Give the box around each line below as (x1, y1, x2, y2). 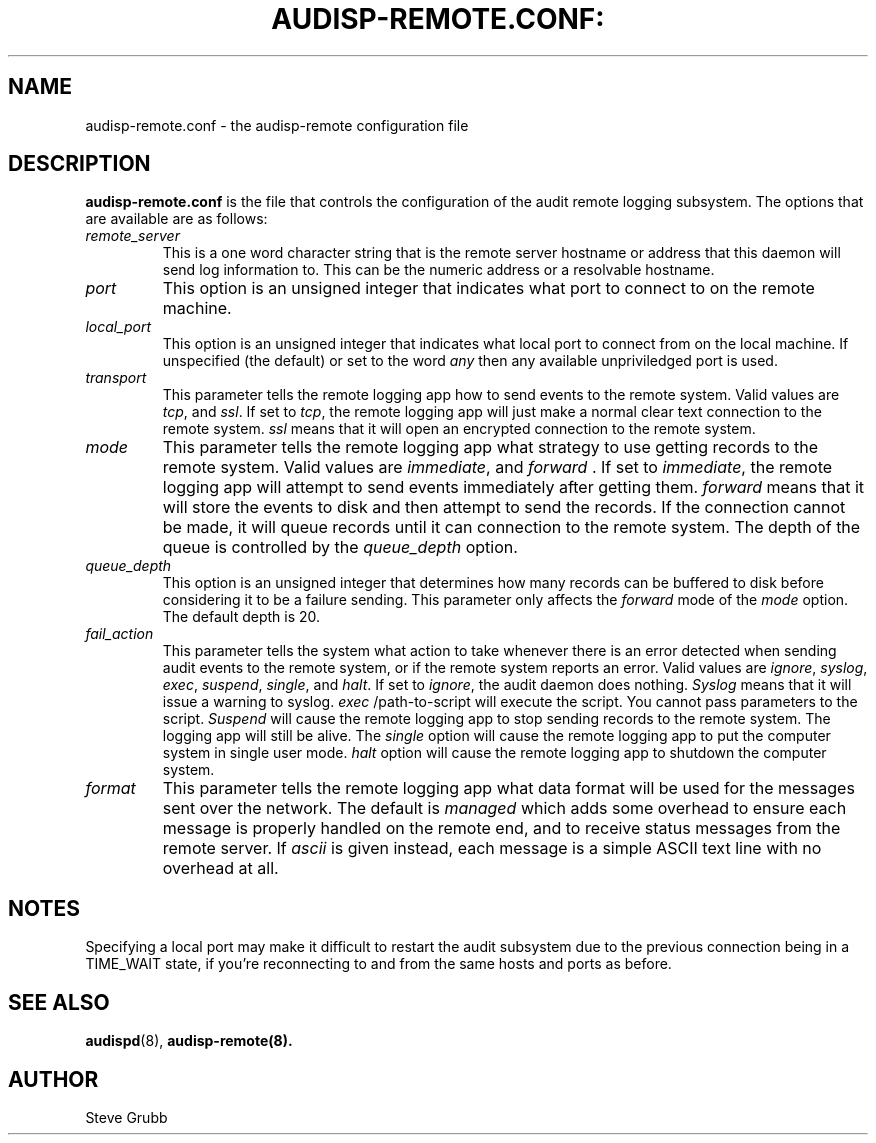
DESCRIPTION (8, 151, 151, 177)
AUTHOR (8, 1066, 99, 1092)
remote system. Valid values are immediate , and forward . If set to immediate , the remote (162, 457, 833, 478)
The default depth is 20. (162, 608, 321, 626)
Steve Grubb (85, 1108, 168, 1126)
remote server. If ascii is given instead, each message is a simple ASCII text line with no (162, 838, 822, 859)
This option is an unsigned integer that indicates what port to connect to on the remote (162, 278, 815, 299)
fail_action (85, 625, 154, 643)
